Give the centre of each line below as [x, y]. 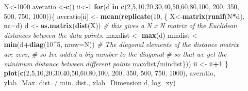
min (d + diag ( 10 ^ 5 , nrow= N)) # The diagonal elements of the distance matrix [121, 44]
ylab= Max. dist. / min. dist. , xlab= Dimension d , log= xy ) [90, 82]
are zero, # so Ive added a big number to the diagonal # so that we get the [115, 53]
